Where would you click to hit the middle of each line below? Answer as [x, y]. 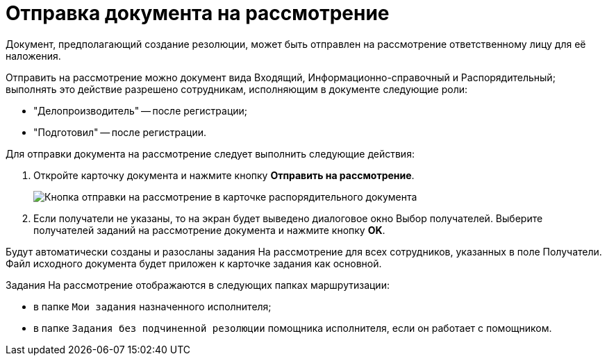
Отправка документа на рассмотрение [198, 13]
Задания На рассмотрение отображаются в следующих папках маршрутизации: [198, 285]
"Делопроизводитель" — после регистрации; [141, 110]
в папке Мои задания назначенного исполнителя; [152, 306]
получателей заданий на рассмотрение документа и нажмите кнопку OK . [209, 230]
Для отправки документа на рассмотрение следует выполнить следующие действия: [210, 153]
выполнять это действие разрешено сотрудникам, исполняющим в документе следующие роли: [237, 89]
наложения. [33, 56]
